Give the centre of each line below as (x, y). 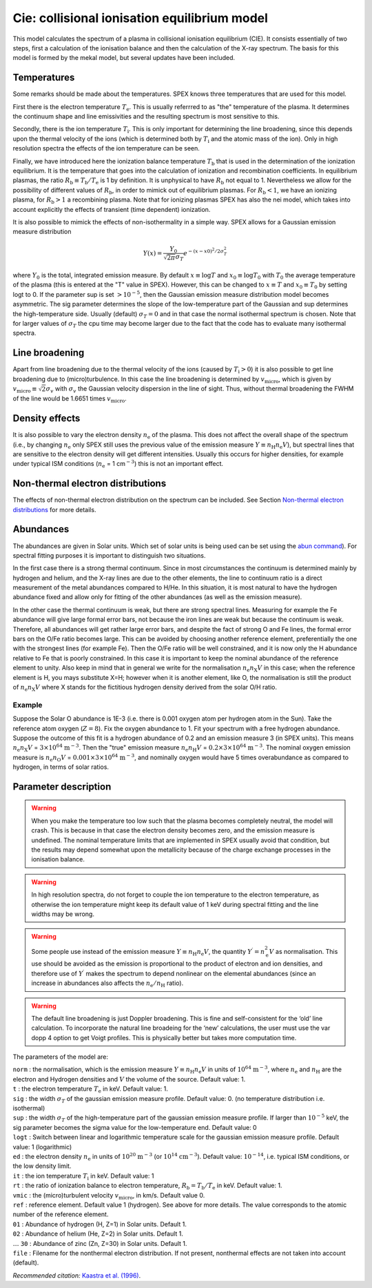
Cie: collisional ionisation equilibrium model (141, 18)
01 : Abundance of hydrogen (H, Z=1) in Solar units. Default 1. (100, 1224)
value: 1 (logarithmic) (42, 1146)
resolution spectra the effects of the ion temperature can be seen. (106, 148)
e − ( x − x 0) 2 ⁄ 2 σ (204, 252)
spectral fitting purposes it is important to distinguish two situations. (109, 555)
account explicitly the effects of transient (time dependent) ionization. (112, 209)
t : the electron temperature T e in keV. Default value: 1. (91, 1090)
